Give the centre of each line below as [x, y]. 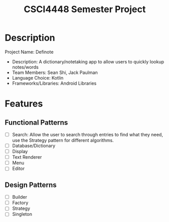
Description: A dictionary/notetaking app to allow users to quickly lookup [88, 61]
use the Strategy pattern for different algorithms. [63, 140]
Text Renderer [27, 157]
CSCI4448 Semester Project [85, 9]
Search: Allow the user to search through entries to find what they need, [88, 134]
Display [20, 152]
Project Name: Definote [29, 52]
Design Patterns [31, 185]
